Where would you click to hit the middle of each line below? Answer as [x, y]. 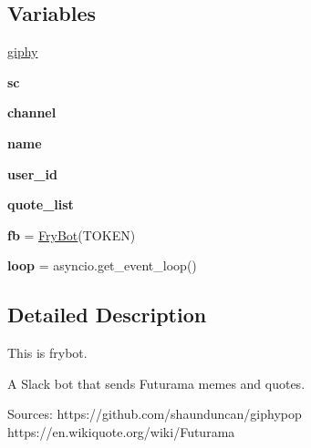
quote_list [41, 204]
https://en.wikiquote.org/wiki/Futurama [121, 431]
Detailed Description [107, 315]
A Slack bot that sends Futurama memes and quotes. [156, 383]
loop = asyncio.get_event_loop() [102, 265]
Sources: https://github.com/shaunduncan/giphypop [155, 414]
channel [32, 112]
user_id [32, 173]
